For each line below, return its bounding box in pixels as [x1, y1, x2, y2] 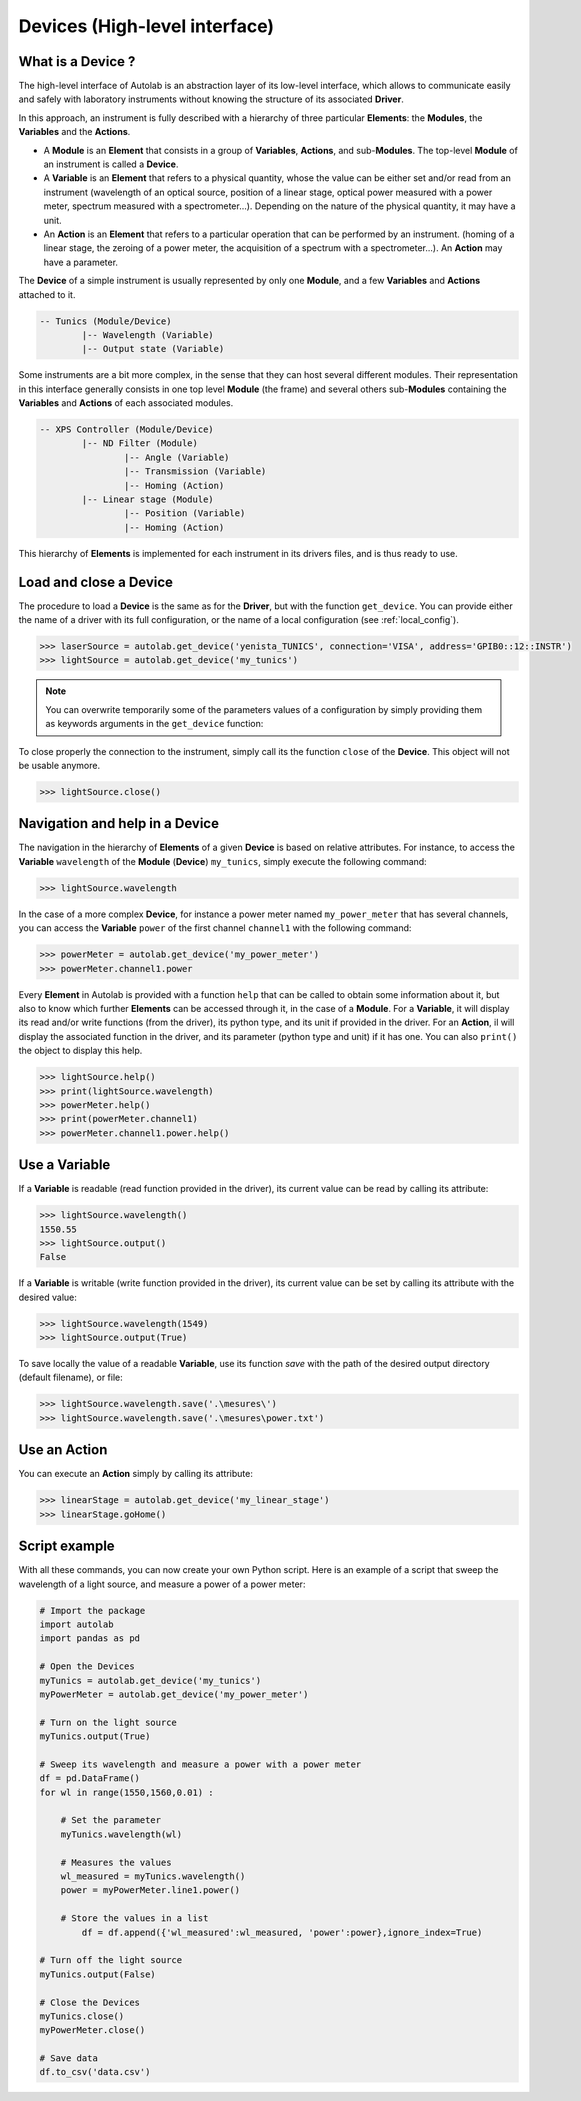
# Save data [39, 2053, 99, 2064]
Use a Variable [18, 1156, 111, 1174]
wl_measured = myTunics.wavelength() [60, 1871, 246, 1882]
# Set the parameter [60, 1815, 162, 1826]
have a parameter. [43, 256, 119, 268]
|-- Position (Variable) [123, 508, 246, 519]
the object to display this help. [18, 1045, 143, 1057]
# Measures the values [60, 1856, 172, 1868]
